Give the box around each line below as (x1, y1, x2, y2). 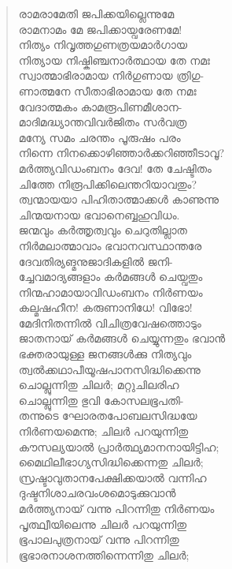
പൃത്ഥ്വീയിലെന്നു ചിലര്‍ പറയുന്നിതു (18, 515, 187, 532)
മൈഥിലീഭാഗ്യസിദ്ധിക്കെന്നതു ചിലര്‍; (18, 454, 204, 470)
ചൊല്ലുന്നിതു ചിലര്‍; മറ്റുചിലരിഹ (18, 376, 179, 393)
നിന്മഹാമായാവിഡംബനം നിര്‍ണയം (18, 283, 203, 300)
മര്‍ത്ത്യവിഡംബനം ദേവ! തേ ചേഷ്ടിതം (18, 159, 212, 176)
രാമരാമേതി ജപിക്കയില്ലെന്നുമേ (18, 6, 175, 21)
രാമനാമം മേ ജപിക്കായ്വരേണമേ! (18, 21, 182, 37)
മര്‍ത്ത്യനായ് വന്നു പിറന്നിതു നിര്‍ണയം (18, 500, 215, 516)
